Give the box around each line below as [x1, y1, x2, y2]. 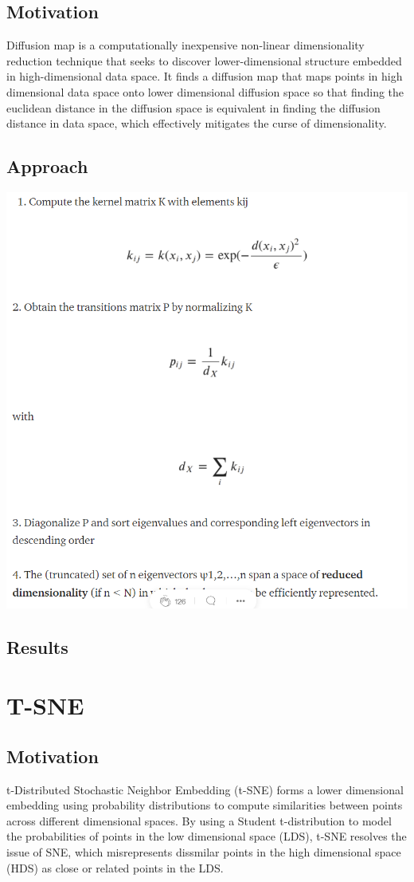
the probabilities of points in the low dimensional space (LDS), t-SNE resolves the [6, 828, 407, 845]
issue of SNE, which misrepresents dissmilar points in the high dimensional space [6, 843, 401, 860]
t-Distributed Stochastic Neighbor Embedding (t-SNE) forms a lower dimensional [6, 781, 404, 797]
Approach [6, 154, 88, 179]
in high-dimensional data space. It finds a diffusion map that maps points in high [6, 68, 403, 85]
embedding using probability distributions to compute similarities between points [6, 797, 403, 813]
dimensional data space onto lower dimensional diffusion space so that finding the [6, 83, 404, 100]
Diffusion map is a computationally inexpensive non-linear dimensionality [6, 37, 365, 53]
